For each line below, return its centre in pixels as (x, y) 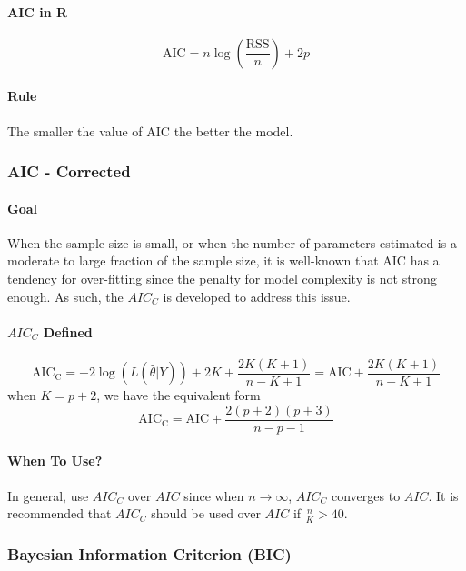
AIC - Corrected (69, 171)
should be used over (206, 513)
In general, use (48, 495)
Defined (68, 331)
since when (214, 495)
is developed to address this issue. (257, 296)
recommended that (59, 513)
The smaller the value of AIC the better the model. (150, 130)
